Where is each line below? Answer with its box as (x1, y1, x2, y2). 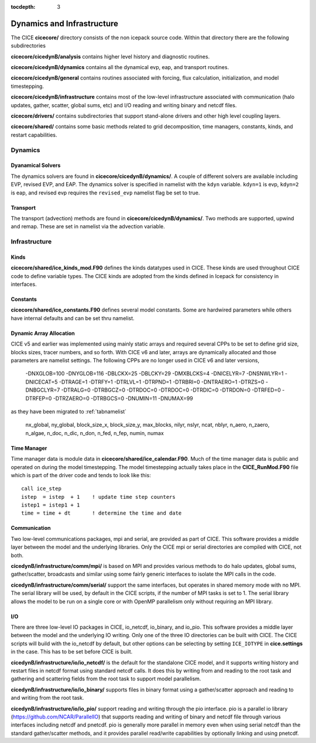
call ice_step (21, 485, 61, 492)
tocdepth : (11, 4, 36, 10)
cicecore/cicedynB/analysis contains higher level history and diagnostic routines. (11, 53, 210, 60)
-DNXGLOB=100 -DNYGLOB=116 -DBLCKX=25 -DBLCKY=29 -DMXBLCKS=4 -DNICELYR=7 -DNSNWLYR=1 (25, 370, 284, 377)
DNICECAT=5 (25, 378, 58, 385)
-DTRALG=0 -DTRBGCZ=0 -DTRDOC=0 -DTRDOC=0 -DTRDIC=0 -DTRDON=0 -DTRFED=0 (61, 386, 281, 393)
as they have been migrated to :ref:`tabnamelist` (11, 408, 127, 415)
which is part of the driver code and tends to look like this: (11, 471, 152, 478)
